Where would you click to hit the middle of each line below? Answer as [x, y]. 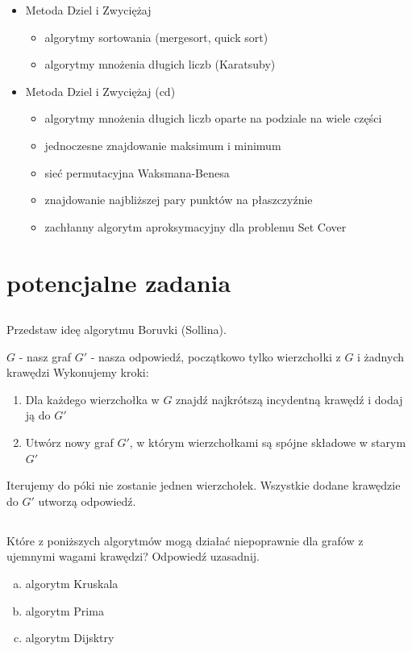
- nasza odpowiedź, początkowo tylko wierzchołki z [216, 356]
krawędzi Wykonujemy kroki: [78, 372]
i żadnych [381, 356]
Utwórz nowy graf [69, 442]
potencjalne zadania [119, 282]
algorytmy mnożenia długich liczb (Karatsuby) [160, 64]
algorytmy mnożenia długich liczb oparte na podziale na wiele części [213, 118]
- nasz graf [45, 356]
